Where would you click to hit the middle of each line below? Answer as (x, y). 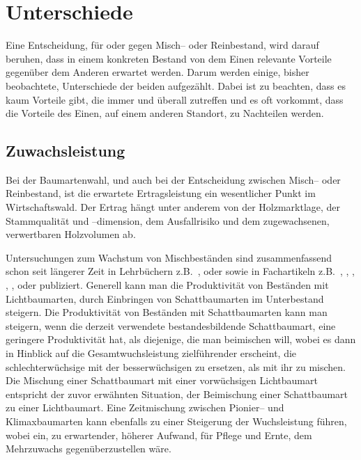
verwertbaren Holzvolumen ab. (71, 234)
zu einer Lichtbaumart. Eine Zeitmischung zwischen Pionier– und (145, 407)
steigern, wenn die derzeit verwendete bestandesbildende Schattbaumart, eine (171, 325)
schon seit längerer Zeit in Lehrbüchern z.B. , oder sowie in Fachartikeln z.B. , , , (180, 271)
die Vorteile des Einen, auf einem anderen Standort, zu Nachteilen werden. (165, 113)
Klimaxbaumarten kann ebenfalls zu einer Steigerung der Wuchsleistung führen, (176, 421)
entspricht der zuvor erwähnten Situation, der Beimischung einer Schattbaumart (177, 394)
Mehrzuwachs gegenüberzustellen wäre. (89, 449)
